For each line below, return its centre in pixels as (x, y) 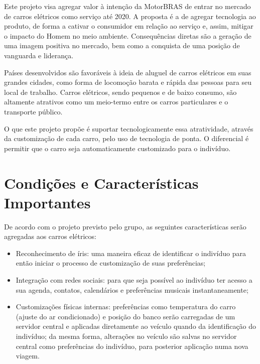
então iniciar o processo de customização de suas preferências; (111, 263)
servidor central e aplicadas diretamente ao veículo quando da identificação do (136, 326)
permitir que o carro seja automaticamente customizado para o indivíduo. (117, 148)
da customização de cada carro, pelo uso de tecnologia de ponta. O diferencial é (126, 138)
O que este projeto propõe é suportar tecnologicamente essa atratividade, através (129, 128)
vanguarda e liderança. (39, 55)
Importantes (47, 202)
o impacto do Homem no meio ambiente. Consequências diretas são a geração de (128, 35)
